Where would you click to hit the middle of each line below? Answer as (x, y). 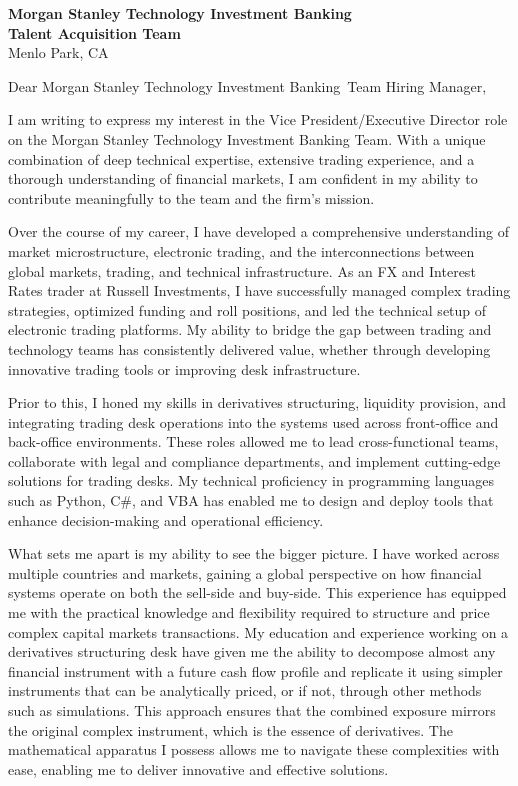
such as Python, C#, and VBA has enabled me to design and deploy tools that (251, 500)
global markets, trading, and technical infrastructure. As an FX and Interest (242, 270)
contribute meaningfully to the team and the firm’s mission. (191, 197)
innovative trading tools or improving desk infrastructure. (184, 368)
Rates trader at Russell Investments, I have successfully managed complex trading (259, 290)
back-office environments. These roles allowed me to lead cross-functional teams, (253, 441)
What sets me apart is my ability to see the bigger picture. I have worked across (254, 553)
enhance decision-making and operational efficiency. (166, 519)
